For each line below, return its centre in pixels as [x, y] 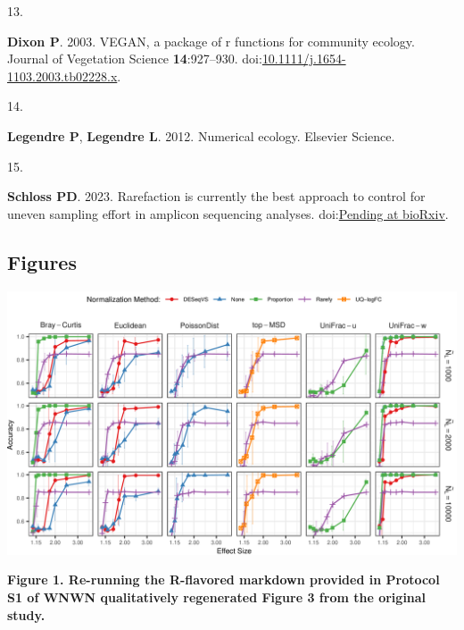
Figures [42, 261]
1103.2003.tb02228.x [62, 76]
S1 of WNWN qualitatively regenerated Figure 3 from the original [217, 597]
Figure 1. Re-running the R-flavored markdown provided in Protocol [224, 580]
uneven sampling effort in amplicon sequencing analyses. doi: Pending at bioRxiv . [228, 213]
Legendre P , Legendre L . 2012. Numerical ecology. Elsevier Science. [201, 135]
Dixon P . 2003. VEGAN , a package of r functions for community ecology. [211, 41]
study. [26, 614]
